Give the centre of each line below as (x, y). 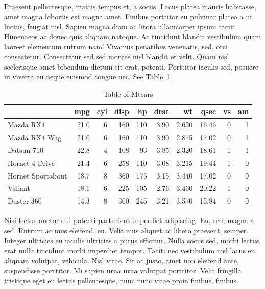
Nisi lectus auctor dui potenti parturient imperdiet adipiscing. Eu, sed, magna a (129, 220)
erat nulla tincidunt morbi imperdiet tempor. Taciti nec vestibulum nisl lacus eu (130, 250)
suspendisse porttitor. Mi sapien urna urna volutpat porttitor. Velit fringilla (123, 270)
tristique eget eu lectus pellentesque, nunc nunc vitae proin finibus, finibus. (122, 280)
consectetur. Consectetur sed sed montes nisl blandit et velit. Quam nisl (117, 56)
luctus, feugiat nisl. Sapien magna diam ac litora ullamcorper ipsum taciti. (121, 26)
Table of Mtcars (128, 93)
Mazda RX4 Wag (35, 137)
